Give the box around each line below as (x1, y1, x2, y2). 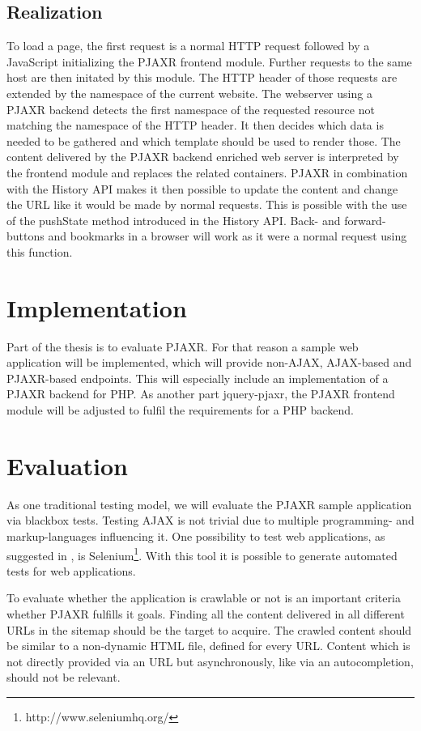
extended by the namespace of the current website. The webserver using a (6, 84, 372, 101)
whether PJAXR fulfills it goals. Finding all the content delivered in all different (6, 605, 405, 622)
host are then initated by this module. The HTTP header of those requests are (6, 69, 398, 86)
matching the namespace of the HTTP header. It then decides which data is (6, 117, 384, 134)
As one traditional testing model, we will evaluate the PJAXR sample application (6, 495, 412, 512)
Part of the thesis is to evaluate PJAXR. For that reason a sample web (6, 338, 359, 355)
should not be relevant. (6, 669, 121, 686)
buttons (6, 227, 45, 244)
